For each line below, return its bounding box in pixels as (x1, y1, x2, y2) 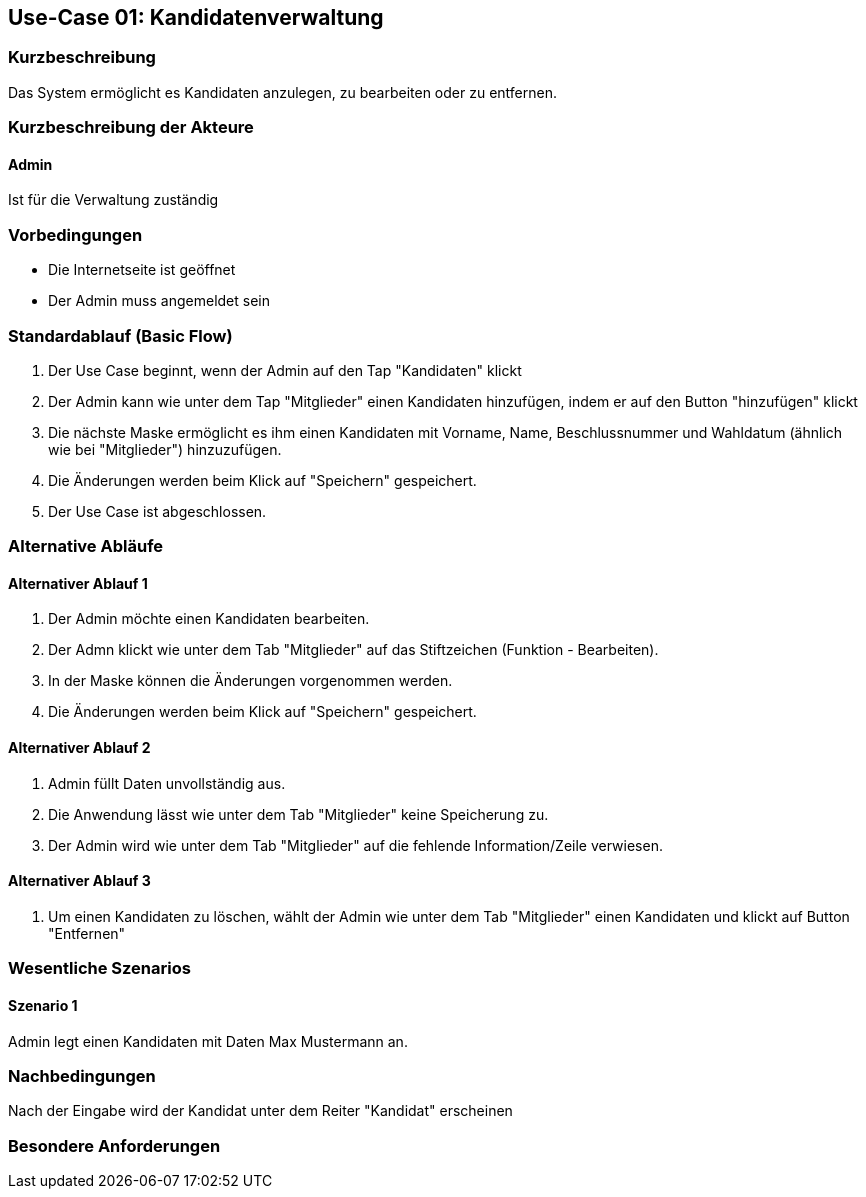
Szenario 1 (8, 996, 78, 1014)
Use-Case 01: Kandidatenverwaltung (8, 5, 384, 30)
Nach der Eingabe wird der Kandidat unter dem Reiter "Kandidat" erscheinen (8, 1102, 513, 1120)
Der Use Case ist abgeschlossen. (48, 502, 267, 520)
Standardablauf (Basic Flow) (8, 325, 233, 346)
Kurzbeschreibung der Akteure (8, 117, 254, 138)
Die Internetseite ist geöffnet (48, 261, 236, 279)
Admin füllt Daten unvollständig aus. (48, 774, 286, 792)
